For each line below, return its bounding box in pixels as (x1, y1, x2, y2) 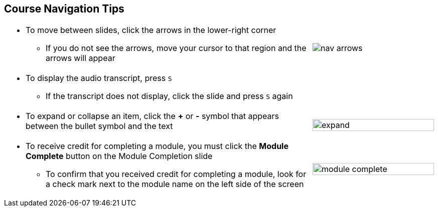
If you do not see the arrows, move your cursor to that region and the (46, 43, 307, 53)
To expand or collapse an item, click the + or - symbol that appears (26, 111, 279, 121)
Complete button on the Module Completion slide (26, 151, 213, 161)
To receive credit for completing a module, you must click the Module (26, 141, 288, 151)
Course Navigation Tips (4, 2, 124, 15)
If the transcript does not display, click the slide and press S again (46, 91, 293, 101)
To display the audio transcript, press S (26, 73, 172, 83)
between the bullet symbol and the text (26, 121, 173, 131)
